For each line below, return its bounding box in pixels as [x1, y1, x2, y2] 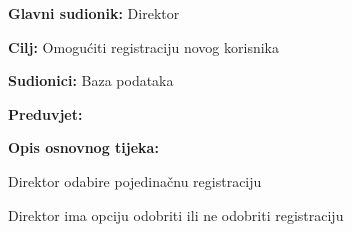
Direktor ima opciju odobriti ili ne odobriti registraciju [8, 204, 344, 225]
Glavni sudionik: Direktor [8, 3, 180, 23]
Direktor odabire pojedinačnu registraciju [8, 170, 262, 191]
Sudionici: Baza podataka [8, 70, 174, 91]
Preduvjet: [8, 103, 83, 124]
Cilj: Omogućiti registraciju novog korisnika [8, 36, 279, 57]
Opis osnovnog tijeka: [8, 137, 159, 158]
